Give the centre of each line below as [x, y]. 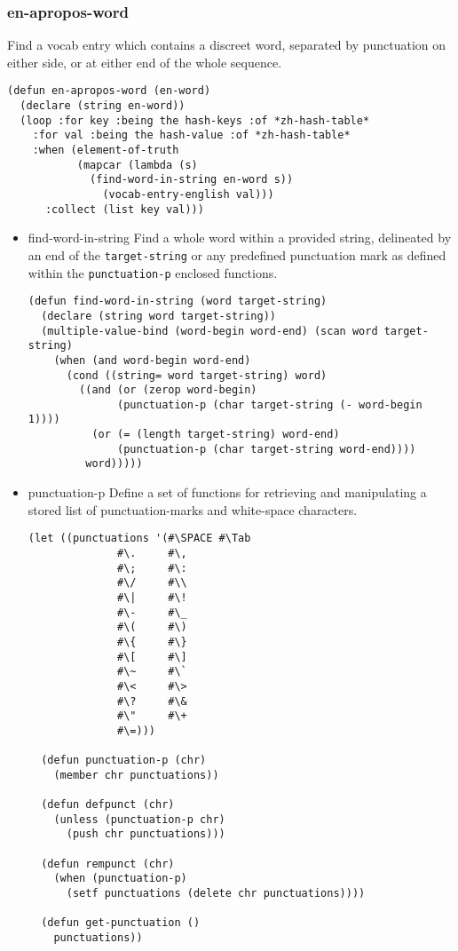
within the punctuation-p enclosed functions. [153, 272]
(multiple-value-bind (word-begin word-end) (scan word [209, 331]
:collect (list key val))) [124, 209]
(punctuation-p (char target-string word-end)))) [267, 449]
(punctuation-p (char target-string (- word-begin [270, 404]
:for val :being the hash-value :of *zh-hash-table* [191, 135]
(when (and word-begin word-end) [152, 360]
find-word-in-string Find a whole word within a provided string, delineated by [240, 238]
